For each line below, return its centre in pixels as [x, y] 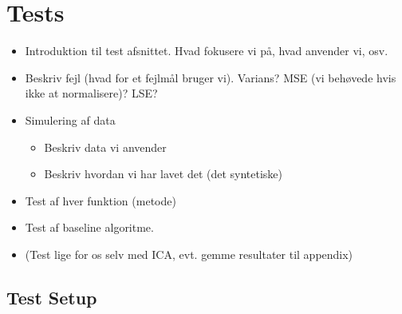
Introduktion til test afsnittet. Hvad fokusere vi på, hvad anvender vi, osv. [207, 51]
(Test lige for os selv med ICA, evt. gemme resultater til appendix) [189, 254]
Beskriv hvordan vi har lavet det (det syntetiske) [164, 174]
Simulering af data [70, 119]
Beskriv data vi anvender [105, 147]
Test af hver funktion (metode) [100, 200]
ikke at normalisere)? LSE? [91, 93]
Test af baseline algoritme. [89, 227]
